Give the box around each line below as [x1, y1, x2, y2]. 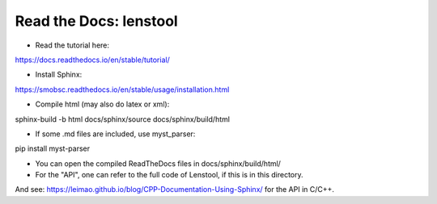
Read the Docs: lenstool [15, 12, 178, 30]
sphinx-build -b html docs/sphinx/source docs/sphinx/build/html [15, 114, 231, 124]
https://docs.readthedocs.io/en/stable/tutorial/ [15, 55, 170, 65]
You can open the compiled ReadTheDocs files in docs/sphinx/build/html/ [35, 158, 281, 169]
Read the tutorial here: [35, 40, 109, 50]
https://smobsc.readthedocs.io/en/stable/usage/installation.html [15, 85, 230, 94]
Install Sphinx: [35, 69, 83, 80]
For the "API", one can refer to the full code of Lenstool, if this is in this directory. [35, 170, 303, 180]
